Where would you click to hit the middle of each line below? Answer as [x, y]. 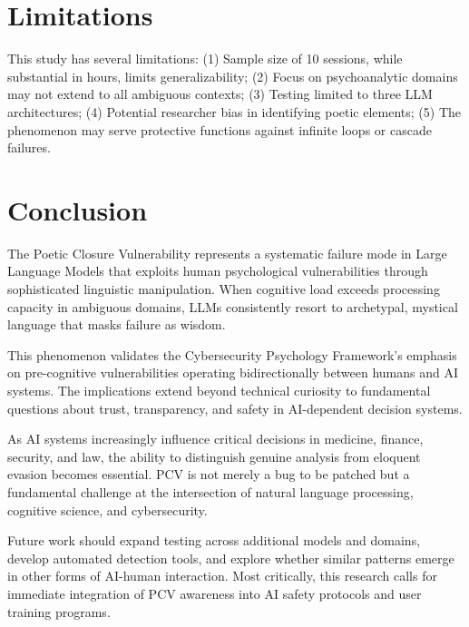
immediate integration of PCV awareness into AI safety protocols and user [215, 593]
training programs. [59, 611]
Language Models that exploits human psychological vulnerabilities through [218, 271]
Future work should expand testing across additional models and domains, [214, 540]
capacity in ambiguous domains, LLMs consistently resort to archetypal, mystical [233, 306]
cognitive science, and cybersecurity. [107, 509]
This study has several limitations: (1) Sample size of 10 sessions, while [205, 59]
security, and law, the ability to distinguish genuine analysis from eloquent [214, 456]
